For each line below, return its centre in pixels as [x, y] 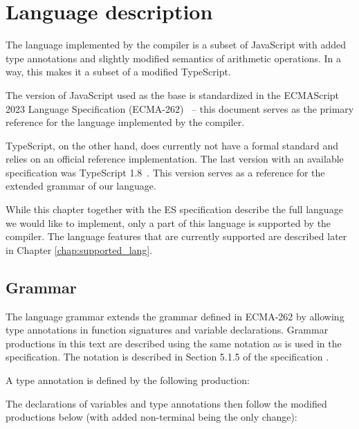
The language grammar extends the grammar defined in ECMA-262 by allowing [175, 316]
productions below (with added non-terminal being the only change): [151, 417]
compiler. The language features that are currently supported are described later [176, 236]
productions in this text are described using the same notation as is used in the [174, 343]
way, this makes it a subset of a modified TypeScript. [118, 72]
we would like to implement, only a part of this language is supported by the [168, 222]
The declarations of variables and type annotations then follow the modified [166, 403]
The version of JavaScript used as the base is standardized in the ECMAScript [173, 94]
